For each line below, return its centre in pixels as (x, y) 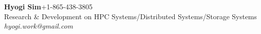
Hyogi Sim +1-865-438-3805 (48, 6)
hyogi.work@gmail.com (39, 26)
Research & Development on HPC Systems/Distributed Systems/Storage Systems (130, 16)
